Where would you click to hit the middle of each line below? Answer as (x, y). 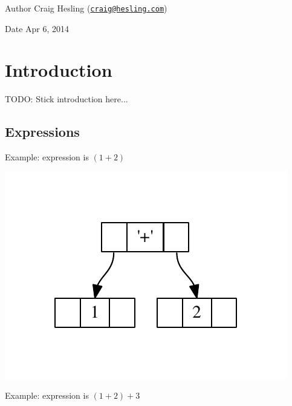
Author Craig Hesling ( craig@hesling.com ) (86, 8)
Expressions (42, 132)
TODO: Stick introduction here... (67, 99)
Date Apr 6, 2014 (37, 28)
